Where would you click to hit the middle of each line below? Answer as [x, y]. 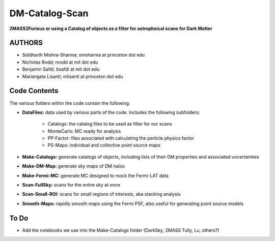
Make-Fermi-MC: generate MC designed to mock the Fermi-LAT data [95, 175]
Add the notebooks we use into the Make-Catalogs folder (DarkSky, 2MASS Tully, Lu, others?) [121, 230]
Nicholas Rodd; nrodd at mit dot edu [60, 62]
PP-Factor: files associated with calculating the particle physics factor [121, 138]
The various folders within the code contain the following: [70, 103]
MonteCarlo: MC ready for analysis [84, 131]
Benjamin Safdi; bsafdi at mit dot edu [61, 69]
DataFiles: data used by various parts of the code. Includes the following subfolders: [111, 112]
